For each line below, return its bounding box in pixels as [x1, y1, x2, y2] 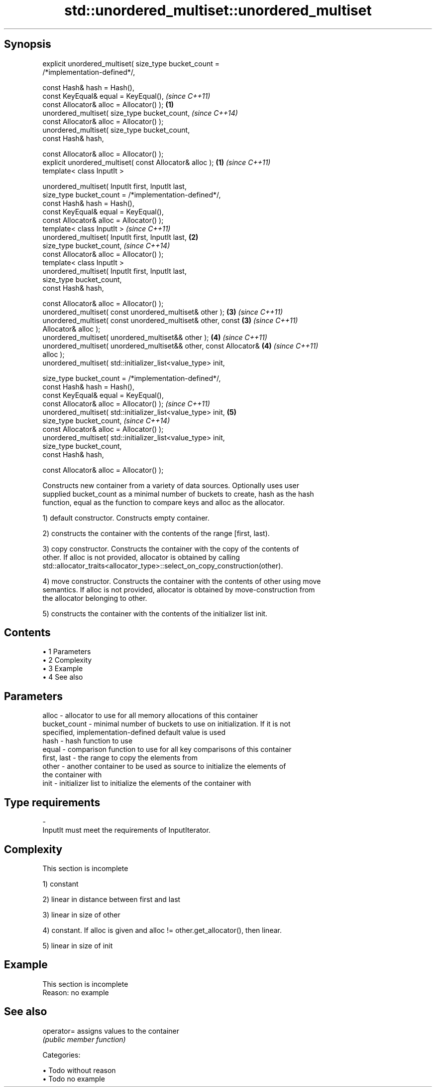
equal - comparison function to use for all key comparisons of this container [42, 745, 292, 754]
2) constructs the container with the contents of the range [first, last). [42, 529, 270, 538]
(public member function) [42, 1035, 126, 1044]
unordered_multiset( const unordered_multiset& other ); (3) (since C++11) [42, 307, 283, 316]
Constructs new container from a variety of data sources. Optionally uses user [42, 481, 299, 490]
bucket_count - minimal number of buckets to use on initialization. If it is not [42, 720, 291, 728]
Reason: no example [42, 988, 109, 997]
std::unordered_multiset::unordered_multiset [64, 2, 372, 19]
